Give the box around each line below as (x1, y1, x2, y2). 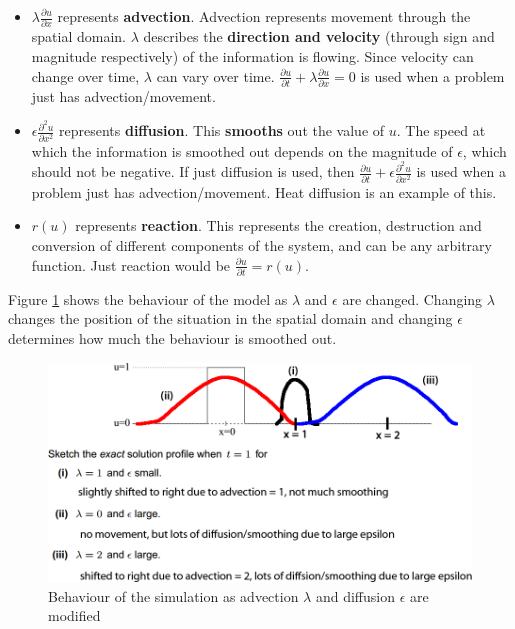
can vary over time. (156, 65, 275, 86)
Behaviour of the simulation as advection (48, 585, 299, 606)
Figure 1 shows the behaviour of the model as (8, 288, 288, 309)
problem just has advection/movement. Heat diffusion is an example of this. (31, 181, 497, 202)
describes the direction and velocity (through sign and (143, 26, 495, 47)
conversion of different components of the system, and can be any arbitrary (31, 234, 492, 255)
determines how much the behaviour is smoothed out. (8, 328, 337, 349)
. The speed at (396, 120, 486, 141)
